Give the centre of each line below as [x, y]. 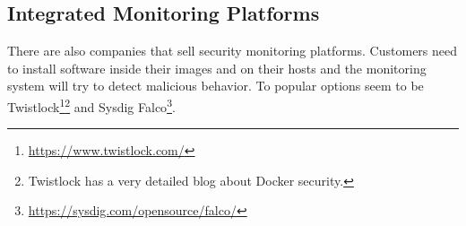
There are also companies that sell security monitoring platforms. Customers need [233, 51]
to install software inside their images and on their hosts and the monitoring [217, 68]
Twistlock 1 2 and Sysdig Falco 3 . [91, 105]
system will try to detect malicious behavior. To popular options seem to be [216, 86]
